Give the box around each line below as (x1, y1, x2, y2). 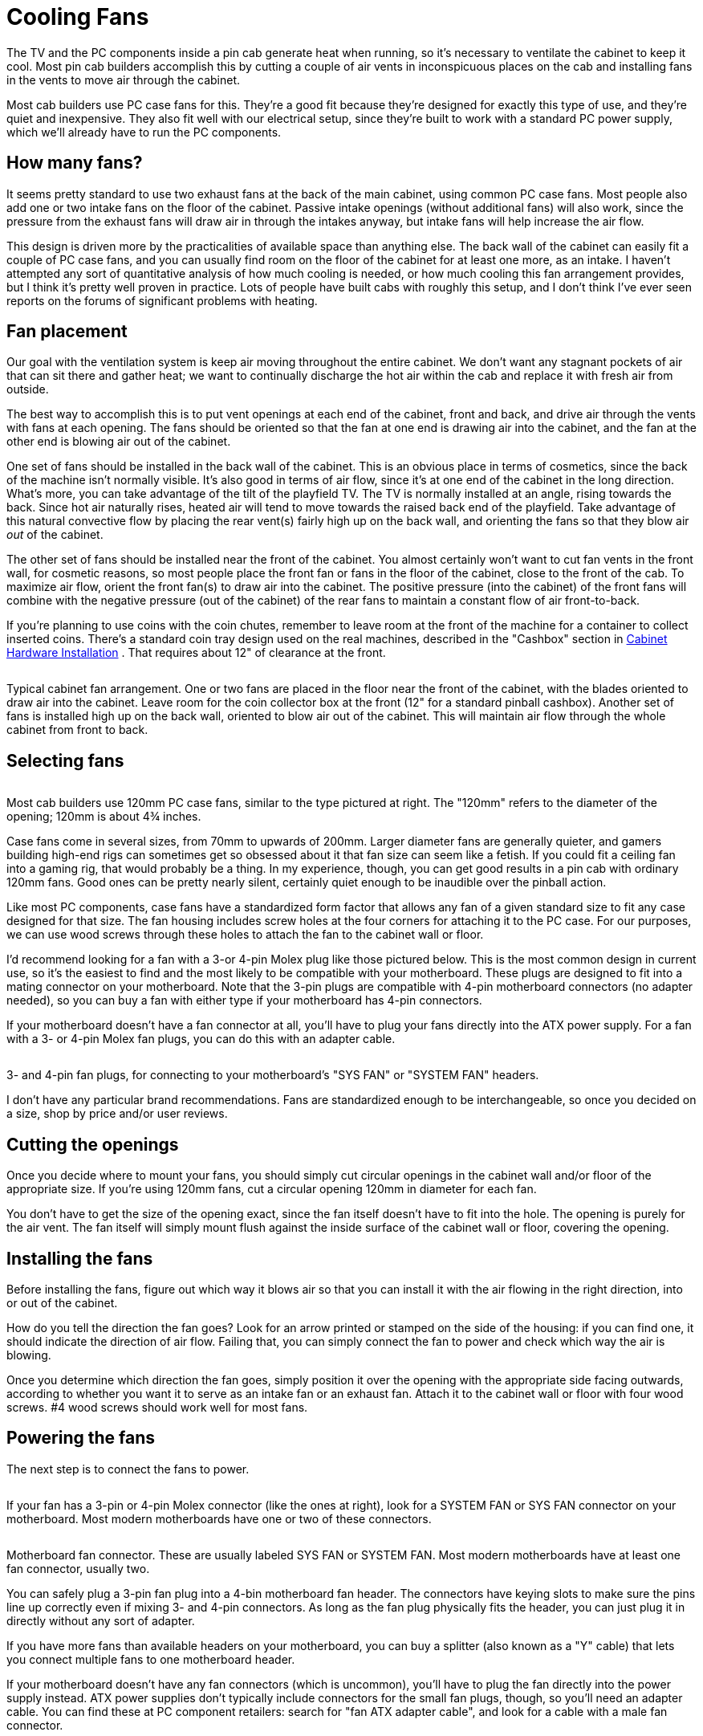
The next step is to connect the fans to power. (6, 1461, 250, 1476)
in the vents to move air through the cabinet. (6, 72, 241, 87)
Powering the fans (6, 1428, 156, 1449)
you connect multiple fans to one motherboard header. (6, 1652, 295, 1666)
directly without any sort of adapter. (6, 1613, 195, 1628)
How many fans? (6, 153, 143, 173)
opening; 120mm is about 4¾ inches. (6, 809, 201, 824)
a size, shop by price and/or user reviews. (6, 1106, 228, 1121)
